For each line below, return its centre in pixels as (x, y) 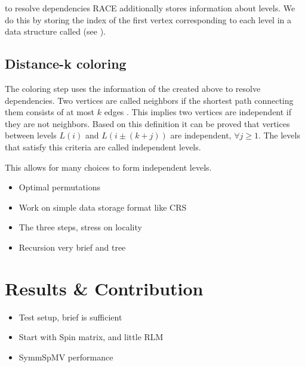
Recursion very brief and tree (72, 247)
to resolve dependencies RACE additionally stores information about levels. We (150, 8)
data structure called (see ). (55, 31)
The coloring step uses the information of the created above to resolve (133, 88)
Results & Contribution (104, 288)
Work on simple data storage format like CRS (103, 207)
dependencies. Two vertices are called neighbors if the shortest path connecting (149, 100)
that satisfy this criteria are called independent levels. (103, 147)
